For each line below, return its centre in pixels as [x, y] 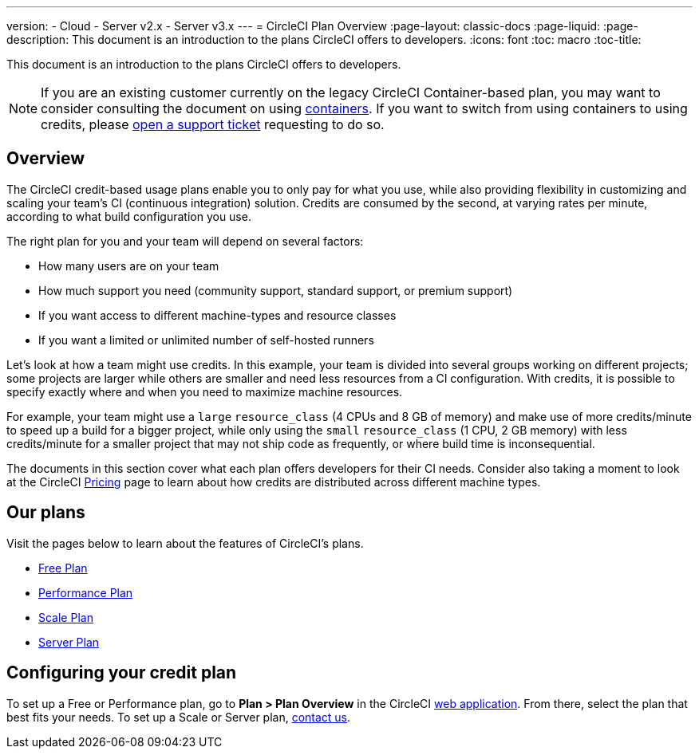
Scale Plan [66, 617]
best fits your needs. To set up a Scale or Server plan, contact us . [179, 717]
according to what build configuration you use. [129, 216]
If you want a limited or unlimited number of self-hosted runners [206, 340]
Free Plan [63, 568]
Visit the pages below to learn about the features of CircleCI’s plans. [185, 543]
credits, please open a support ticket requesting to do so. [213, 124]
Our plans [46, 513]
